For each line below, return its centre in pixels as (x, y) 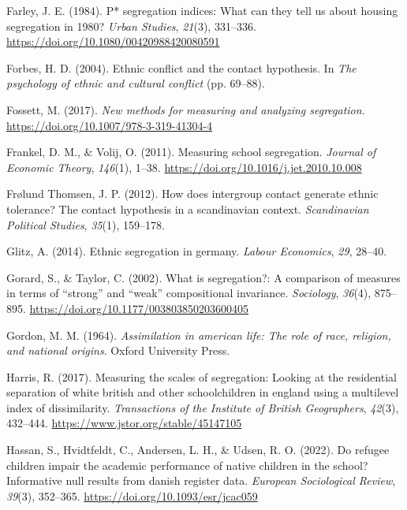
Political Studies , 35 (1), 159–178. (86, 224)
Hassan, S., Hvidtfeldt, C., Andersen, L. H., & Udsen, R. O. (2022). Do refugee (198, 450)
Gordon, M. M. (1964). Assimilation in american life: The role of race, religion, (199, 335)
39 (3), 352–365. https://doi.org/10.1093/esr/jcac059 (132, 495)
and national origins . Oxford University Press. (118, 350)
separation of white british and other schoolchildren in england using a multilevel (203, 392)
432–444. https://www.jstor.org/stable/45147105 (124, 423)
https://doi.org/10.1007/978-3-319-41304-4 (110, 125)
